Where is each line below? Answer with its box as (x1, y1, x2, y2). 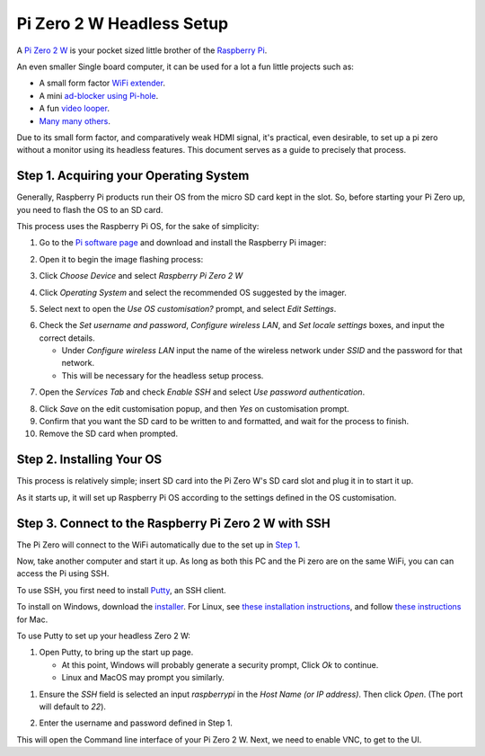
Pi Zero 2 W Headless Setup (16, 13, 229, 33)
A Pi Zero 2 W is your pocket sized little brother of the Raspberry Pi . (16, 45, 268, 56)
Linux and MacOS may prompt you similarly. (61, 672, 225, 683)
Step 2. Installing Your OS (16, 452, 163, 467)
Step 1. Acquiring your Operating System (16, 168, 250, 183)
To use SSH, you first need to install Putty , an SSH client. (16, 584, 226, 595)
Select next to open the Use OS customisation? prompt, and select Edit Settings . (39, 303, 337, 314)
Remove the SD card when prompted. (39, 428, 179, 440)
